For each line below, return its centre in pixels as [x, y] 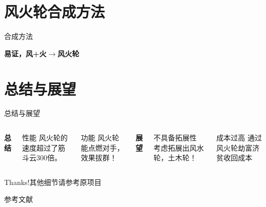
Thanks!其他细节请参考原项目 [53, 182]
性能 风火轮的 [45, 138]
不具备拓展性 [175, 138]
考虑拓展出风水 [178, 147]
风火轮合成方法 [55, 12]
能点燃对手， [102, 147]
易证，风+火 [25, 53]
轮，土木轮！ [175, 158]
